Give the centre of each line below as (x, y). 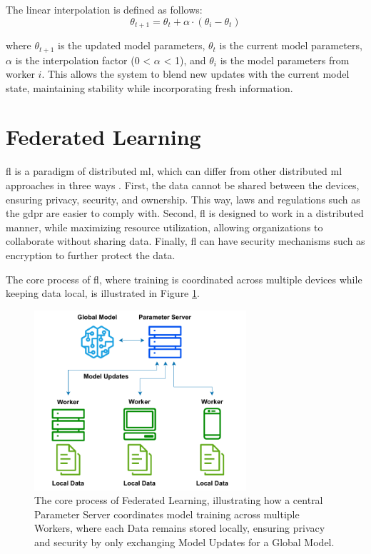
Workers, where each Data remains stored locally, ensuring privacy (180, 528)
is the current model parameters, (291, 45)
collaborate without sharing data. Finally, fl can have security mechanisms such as (185, 241)
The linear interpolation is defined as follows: (104, 9)
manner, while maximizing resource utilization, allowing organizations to (164, 227)
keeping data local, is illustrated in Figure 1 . (103, 293)
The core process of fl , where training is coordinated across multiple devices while (184, 279)
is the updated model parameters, (132, 45)
